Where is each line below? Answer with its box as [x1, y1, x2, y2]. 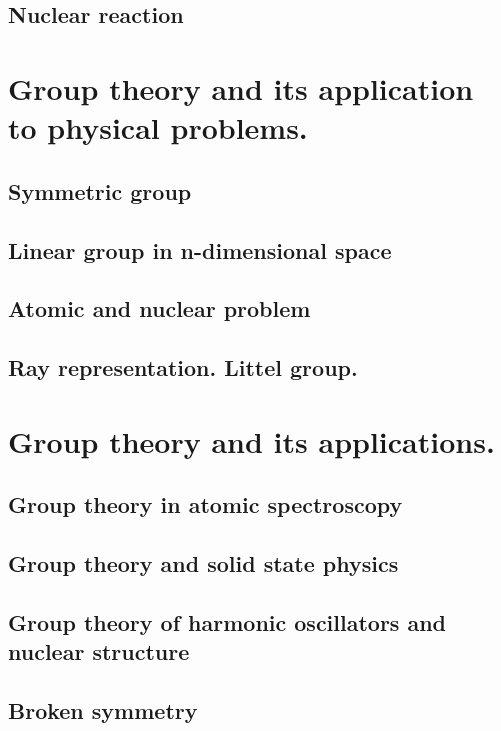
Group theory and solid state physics [8, 548, 399, 579]
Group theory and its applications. [8, 420, 495, 461]
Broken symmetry [8, 694, 198, 725]
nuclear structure [8, 636, 190, 667]
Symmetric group [8, 175, 192, 206]
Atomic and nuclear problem [8, 293, 311, 324]
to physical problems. [8, 107, 308, 148]
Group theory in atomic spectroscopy [8, 489, 403, 520]
